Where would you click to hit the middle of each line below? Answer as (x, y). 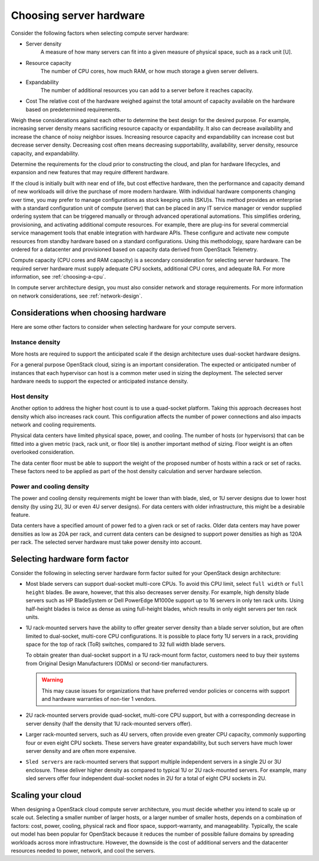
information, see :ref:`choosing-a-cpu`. (58, 277)
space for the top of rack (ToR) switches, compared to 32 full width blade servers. (126, 644)
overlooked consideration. (43, 452)
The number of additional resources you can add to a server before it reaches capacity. (147, 90)
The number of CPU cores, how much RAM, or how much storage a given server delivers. (149, 71)
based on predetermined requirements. (73, 109)
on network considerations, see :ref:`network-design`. (77, 296)
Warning (52, 680)
